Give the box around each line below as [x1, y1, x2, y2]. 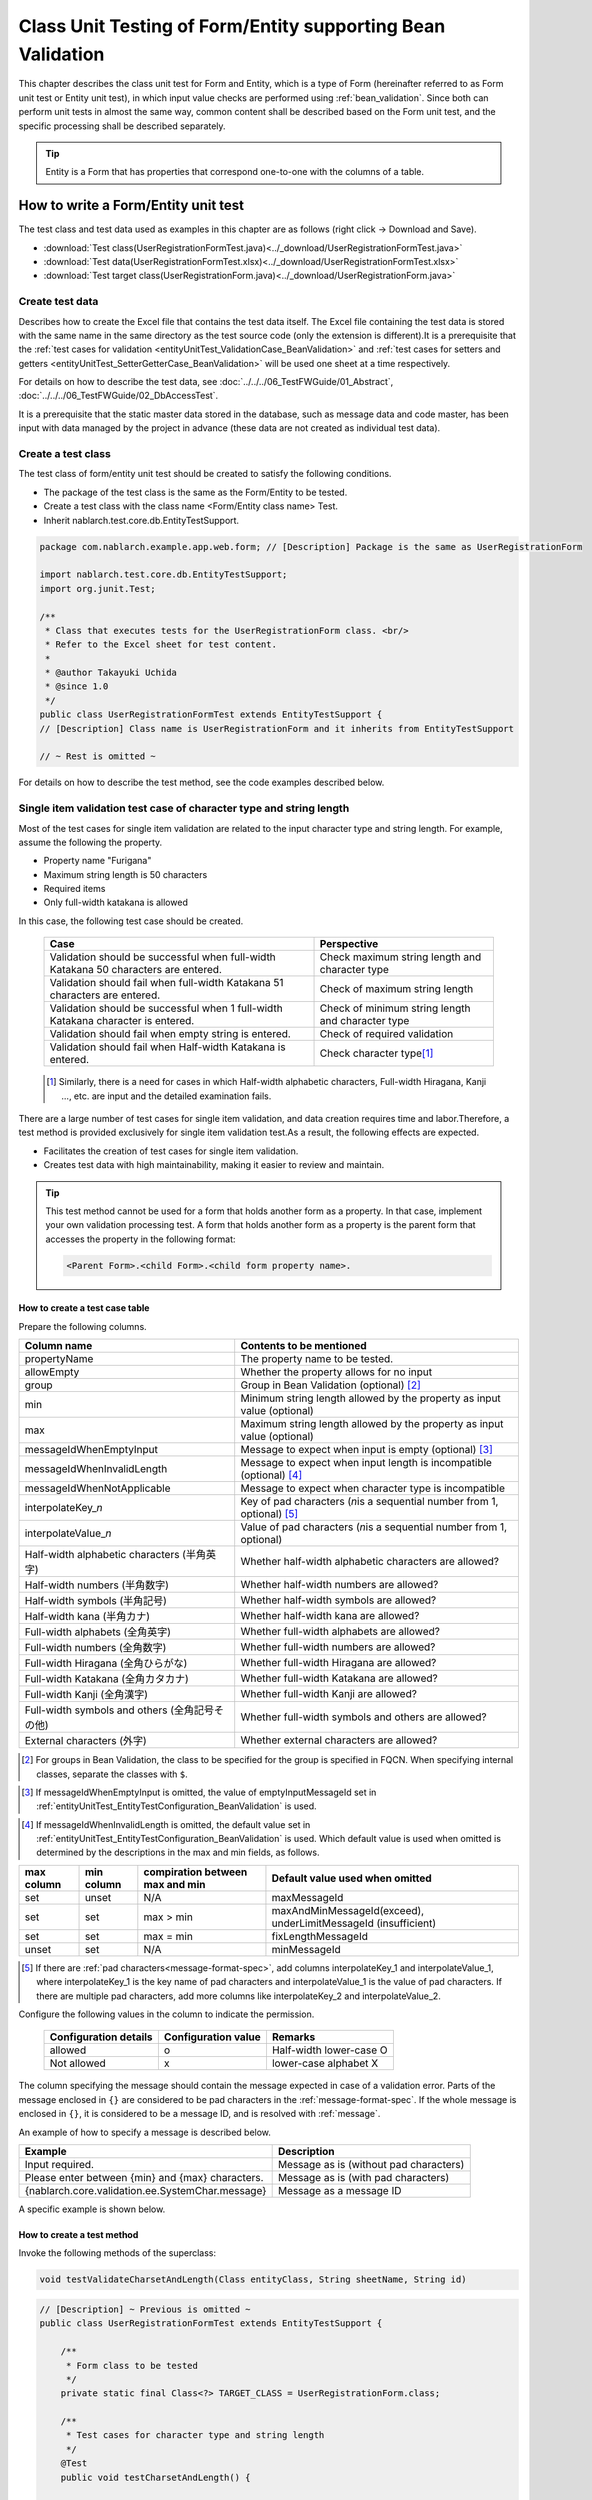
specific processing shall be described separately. [18, 120, 226, 132]
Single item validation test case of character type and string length [18, 801, 350, 815]
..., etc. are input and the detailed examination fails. [61, 1090, 272, 1102]
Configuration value [163, 2030, 261, 2044]
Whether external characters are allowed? [240, 1733, 438, 1747]
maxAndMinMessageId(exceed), [271, 1903, 425, 1917]
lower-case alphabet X [271, 2056, 379, 2070]
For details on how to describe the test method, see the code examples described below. [18, 776, 385, 789]
